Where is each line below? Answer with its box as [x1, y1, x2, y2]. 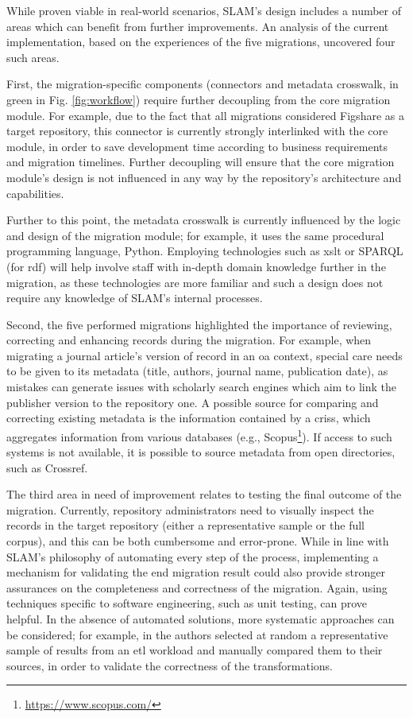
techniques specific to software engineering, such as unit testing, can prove [6, 595, 367, 611]
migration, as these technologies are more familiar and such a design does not [6, 274, 384, 290]
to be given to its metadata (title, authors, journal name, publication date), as [6, 363, 388, 379]
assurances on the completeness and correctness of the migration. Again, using [6, 579, 388, 596]
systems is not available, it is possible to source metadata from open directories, [6, 444, 396, 460]
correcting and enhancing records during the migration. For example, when [6, 332, 372, 348]
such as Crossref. [6, 459, 88, 475]
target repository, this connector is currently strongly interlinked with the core [6, 122, 388, 139]
